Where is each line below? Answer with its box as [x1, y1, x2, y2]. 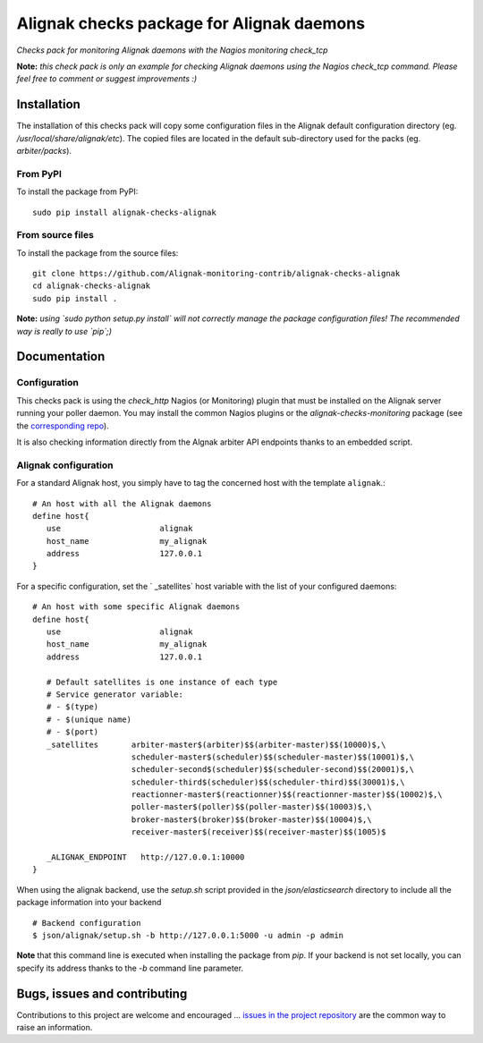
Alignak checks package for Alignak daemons [16, 13, 366, 33]
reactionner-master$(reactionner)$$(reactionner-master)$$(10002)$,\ [131, 790, 443, 800]
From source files [16, 229, 94, 242]
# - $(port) [46, 727, 99, 737]
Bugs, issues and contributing [16, 986, 188, 1001]
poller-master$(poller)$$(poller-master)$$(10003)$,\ [131, 801, 372, 812]
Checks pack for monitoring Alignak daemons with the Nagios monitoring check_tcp [16, 45, 328, 55]
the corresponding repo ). [16, 420, 109, 431]
